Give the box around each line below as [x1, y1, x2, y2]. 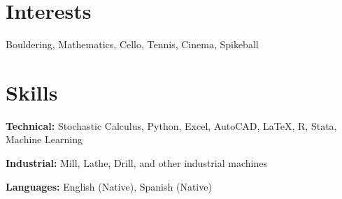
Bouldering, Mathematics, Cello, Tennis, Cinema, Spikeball [6, 37, 259, 52]
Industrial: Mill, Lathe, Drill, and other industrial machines [6, 156, 267, 170]
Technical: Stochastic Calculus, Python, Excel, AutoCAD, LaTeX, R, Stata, [6, 118, 337, 133]
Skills [6, 78, 58, 106]
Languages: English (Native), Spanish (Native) [6, 179, 212, 193]
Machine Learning [6, 132, 83, 147]
